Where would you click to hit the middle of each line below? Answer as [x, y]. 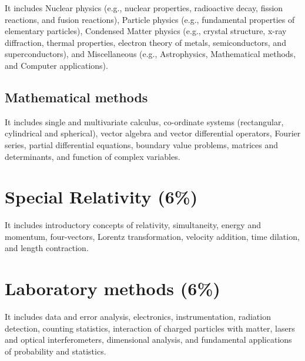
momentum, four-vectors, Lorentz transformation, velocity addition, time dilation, [152, 236]
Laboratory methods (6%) [113, 288]
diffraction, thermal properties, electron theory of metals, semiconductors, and [145, 42]
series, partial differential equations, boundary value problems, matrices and [141, 144]
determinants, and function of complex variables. [93, 156]
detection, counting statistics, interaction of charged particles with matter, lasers [150, 328]
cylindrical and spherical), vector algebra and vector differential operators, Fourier [153, 133]
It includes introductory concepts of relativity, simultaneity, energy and [133, 225]
